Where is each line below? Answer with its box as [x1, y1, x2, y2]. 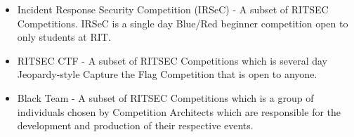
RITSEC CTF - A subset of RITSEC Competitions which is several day [17, 53, 327, 67]
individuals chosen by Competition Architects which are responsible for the [17, 104, 341, 119]
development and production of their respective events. [17, 118, 254, 133]
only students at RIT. [17, 30, 111, 44]
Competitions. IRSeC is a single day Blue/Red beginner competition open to [17, 15, 348, 30]
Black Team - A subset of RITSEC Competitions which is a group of [17, 90, 314, 105]
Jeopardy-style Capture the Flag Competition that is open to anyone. [17, 67, 317, 81]
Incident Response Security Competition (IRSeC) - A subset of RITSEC [17, 2, 329, 16]
